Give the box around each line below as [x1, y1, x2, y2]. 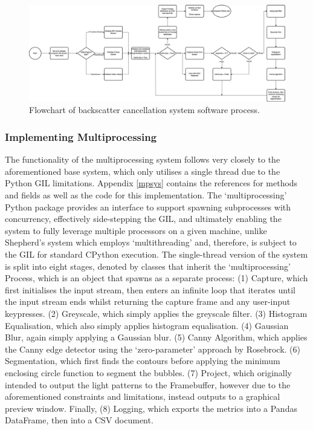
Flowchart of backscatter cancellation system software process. [29, 103, 260, 116]
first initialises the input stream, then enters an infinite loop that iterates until [5, 283, 295, 296]
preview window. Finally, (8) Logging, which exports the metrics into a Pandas [5, 402, 297, 414]
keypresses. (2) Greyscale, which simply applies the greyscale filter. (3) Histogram [5, 307, 308, 319]
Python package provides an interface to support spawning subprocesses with [5, 200, 291, 213]
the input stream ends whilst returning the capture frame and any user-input [5, 295, 291, 308]
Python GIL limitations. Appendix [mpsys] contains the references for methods [5, 177, 298, 189]
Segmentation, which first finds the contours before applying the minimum [5, 354, 280, 367]
